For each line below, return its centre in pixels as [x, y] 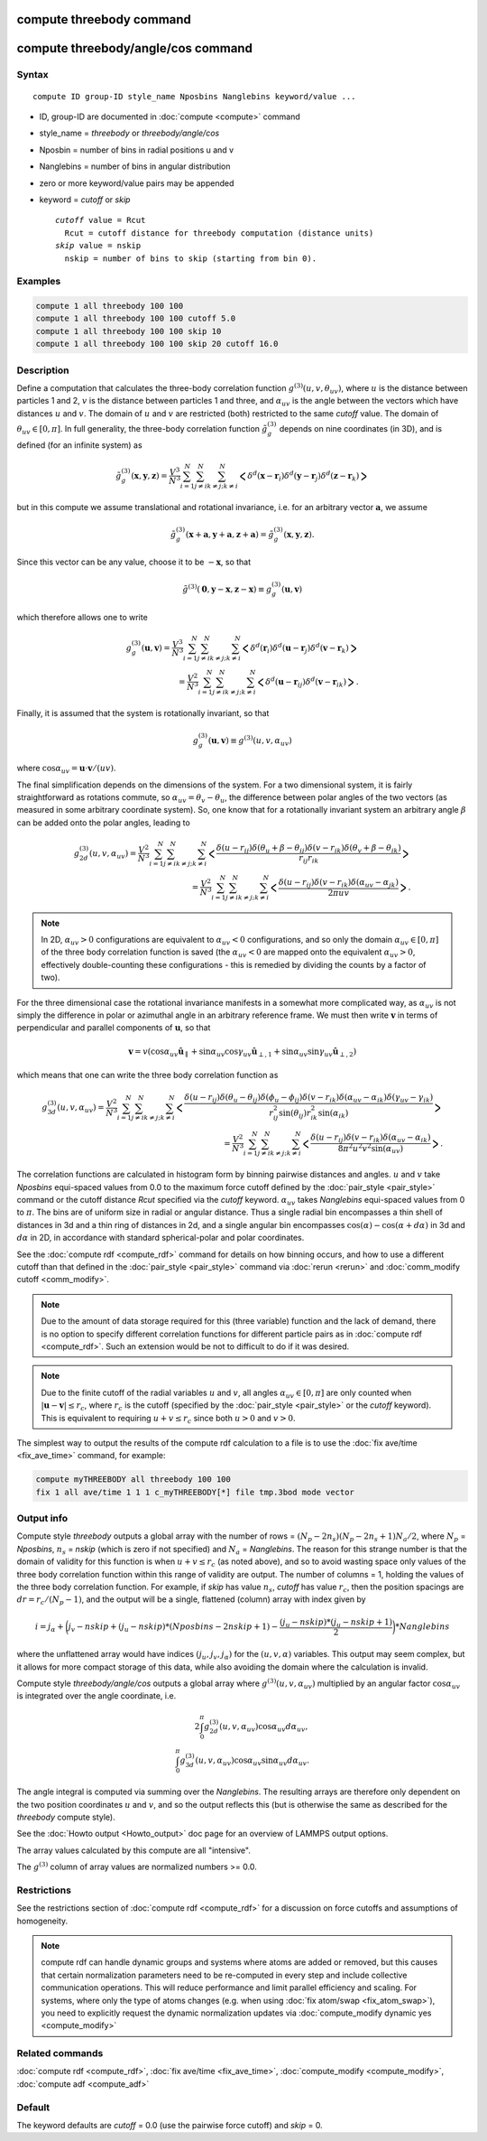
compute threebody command [104, 19]
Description [43, 370]
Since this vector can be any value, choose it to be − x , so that [134, 562]
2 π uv [339, 893]
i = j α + [49, 1627]
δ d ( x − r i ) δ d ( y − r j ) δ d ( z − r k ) [303, 476]
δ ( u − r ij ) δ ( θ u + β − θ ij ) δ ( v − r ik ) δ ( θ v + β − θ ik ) [309, 849]
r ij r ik [309, 860]
